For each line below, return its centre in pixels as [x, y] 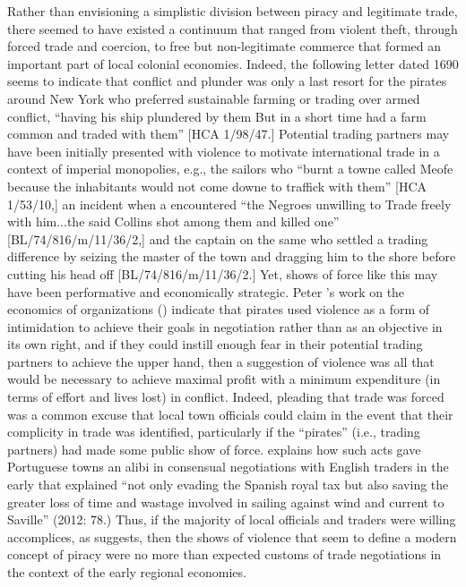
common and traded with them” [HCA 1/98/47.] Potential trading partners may [229, 134]
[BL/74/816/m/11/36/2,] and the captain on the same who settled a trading [218, 238]
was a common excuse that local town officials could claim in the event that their [230, 414]
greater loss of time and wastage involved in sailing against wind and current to [226, 502]
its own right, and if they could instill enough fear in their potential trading [215, 344]
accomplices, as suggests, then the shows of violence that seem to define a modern [232, 536]
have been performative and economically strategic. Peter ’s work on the [206, 291]
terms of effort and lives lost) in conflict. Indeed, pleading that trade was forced [226, 397]
